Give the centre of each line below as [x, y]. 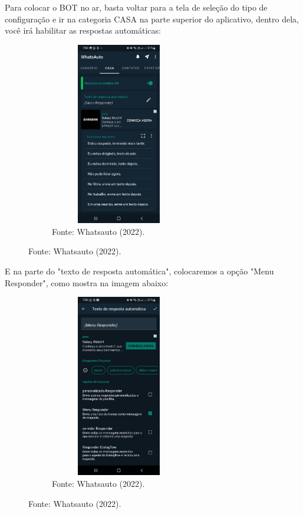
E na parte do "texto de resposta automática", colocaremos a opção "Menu [139, 271]
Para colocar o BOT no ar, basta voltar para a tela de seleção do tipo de [136, 7]
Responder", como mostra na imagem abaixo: [87, 282]
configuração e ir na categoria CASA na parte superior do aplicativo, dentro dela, [152, 19]
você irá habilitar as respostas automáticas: [83, 30]
